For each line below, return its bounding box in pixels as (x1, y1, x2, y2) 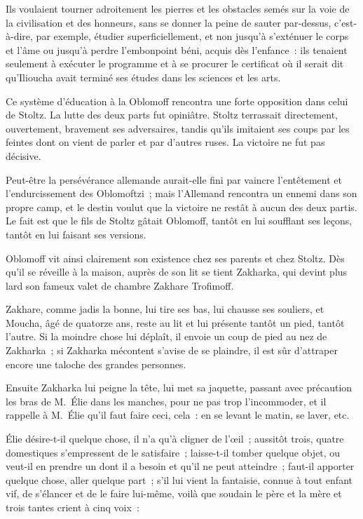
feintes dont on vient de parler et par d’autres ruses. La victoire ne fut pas (6, 135, 325, 149)
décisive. (6, 148, 41, 163)
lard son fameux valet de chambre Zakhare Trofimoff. (6, 278, 234, 292)
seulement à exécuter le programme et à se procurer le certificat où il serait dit (6, 56, 344, 71)
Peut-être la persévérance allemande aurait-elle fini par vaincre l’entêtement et (6, 172, 342, 187)
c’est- (334, 15, 357, 29)
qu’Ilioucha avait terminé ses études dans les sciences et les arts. (6, 69, 281, 84)
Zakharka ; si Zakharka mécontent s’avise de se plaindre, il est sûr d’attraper (6, 343, 338, 358)
